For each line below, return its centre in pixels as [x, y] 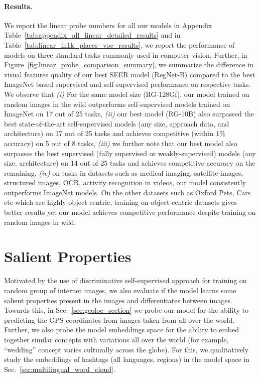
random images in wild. [40, 222]
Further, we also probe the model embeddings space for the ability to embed [122, 330]
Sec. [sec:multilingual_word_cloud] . [60, 369]
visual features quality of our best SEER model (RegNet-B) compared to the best [130, 74]
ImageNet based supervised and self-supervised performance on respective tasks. [127, 84]
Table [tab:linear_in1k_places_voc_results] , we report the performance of [119, 44]
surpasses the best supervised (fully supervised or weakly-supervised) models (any [130, 153]
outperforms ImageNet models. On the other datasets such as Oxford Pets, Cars [127, 192]
